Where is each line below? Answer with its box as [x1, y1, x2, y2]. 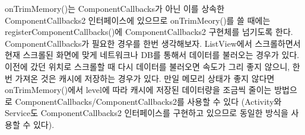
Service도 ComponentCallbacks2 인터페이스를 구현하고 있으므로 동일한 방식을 [5, 107, 288, 119]
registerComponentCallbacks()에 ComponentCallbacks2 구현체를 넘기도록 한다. [5, 25, 293, 38]
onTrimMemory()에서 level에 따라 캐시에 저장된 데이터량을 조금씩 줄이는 [5, 83, 272, 96]
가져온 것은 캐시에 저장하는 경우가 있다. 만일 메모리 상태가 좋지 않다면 [15, 72, 275, 84]
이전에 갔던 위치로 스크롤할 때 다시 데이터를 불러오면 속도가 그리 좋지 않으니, [5, 60, 290, 72]
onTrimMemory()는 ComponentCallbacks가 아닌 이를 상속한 [5, 2, 225, 14]
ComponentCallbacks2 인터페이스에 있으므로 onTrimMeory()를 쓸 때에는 [5, 14, 271, 26]
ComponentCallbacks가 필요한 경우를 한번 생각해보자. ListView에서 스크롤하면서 [5, 37, 301, 49]
